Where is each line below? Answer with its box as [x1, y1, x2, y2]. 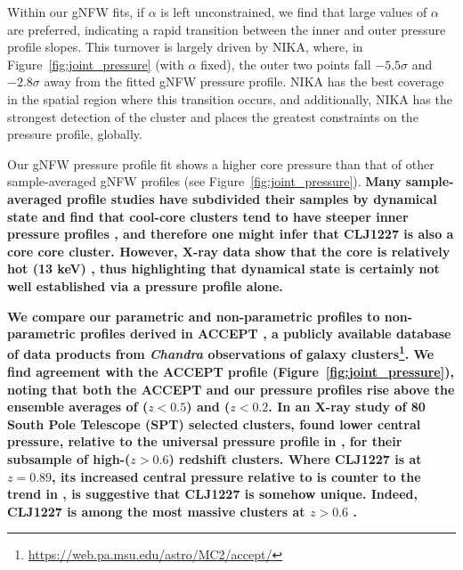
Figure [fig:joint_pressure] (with [7, 54, 184, 73]
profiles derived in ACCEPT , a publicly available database [79, 324, 451, 343]
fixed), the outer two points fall [200, 54, 371, 73]
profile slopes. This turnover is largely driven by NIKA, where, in [7, 37, 363, 56]
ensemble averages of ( [7, 397, 149, 416]
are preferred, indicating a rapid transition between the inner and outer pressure [7, 20, 446, 38]
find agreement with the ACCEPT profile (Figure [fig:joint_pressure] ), [7, 362, 454, 380]
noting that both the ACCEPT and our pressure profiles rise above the [7, 379, 455, 398]
